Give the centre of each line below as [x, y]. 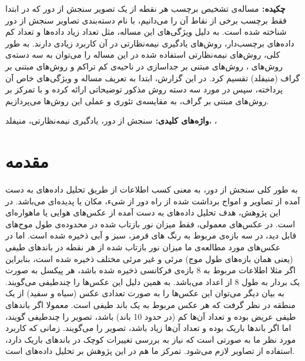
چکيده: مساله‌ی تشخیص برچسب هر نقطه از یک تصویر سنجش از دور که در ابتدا [145, 8]
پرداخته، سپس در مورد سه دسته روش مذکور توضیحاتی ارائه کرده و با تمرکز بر [144, 89]
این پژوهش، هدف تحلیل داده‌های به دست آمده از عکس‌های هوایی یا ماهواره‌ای [143, 212]
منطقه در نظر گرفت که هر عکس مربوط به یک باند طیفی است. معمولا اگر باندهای [150, 304]
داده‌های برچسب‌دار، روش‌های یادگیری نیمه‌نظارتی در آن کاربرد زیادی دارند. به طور [150, 43]
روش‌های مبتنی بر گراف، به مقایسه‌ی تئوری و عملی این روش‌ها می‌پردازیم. [137, 100]
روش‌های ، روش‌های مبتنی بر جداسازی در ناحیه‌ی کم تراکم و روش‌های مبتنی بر [144, 66]
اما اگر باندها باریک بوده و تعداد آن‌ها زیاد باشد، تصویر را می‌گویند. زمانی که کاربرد [148, 328]
